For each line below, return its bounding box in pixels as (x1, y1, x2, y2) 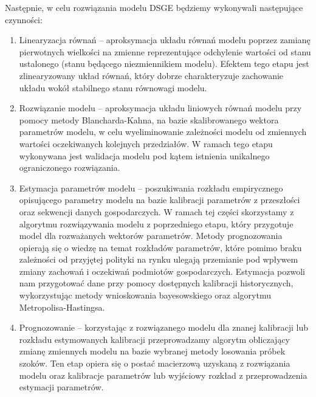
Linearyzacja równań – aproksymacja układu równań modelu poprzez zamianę (19, 33, 311, 46)
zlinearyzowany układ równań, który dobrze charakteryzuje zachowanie (19, 69, 284, 81)
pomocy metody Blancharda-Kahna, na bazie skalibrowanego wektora (19, 113, 279, 126)
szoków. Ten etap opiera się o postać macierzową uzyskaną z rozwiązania (19, 357, 290, 370)
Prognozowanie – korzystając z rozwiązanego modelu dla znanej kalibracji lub (19, 321, 309, 334)
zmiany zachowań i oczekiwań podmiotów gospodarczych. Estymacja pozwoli (19, 264, 305, 277)
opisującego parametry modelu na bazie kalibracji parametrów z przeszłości (19, 193, 300, 206)
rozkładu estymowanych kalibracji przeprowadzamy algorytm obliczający (19, 333, 290, 345)
